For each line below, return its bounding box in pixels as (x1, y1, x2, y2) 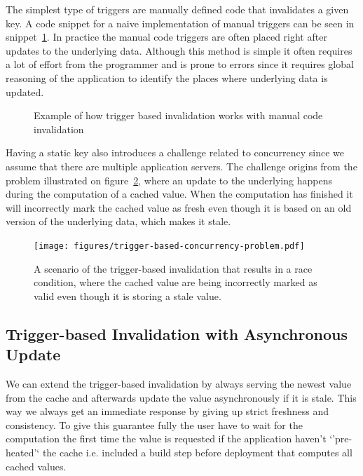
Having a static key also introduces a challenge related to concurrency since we (6, 145, 345, 160)
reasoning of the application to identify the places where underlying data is (6, 70, 328, 85)
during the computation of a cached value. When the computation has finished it (6, 186, 353, 201)
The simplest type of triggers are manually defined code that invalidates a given (6, 2, 349, 16)
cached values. (6, 458, 67, 473)
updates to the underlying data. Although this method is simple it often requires (6, 43, 352, 57)
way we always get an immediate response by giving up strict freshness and (6, 404, 329, 419)
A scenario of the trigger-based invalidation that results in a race (34, 261, 313, 276)
